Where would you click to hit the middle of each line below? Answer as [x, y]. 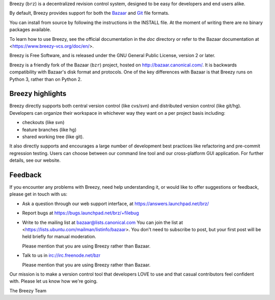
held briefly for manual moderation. [59, 237]
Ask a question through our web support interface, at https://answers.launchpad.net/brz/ [115, 204]
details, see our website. [35, 160]
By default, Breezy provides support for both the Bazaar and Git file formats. [89, 13]
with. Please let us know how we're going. [53, 281]
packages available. [30, 30]
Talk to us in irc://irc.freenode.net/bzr [61, 256]
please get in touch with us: [38, 194]
